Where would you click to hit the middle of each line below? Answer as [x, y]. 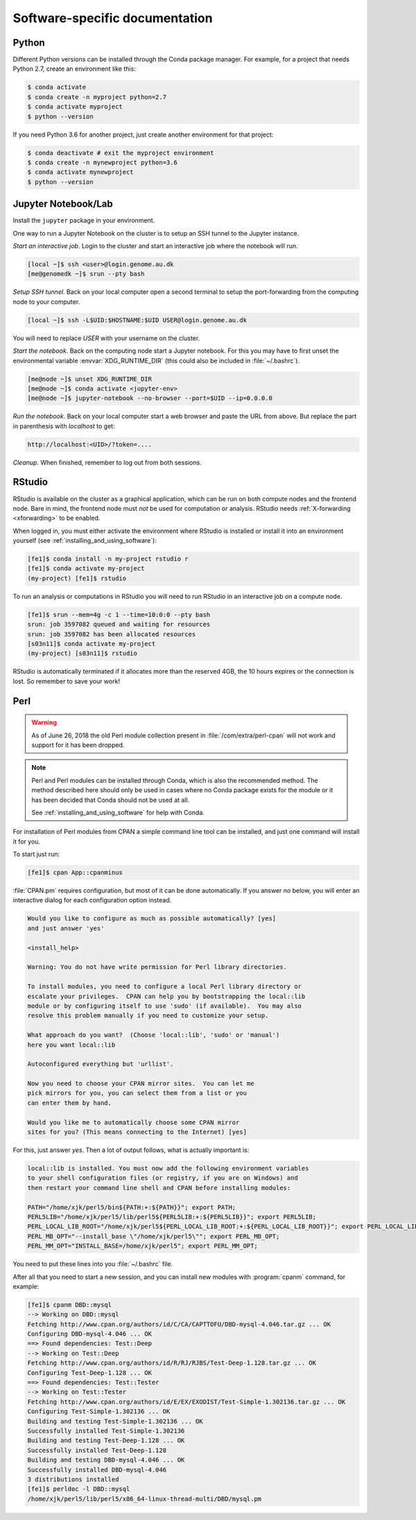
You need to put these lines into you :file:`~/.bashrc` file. [93, 1264]
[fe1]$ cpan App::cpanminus [75, 873]
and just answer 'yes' [66, 928]
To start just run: [36, 854]
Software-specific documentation [113, 18]
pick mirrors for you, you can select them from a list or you [137, 1093]
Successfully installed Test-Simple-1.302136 [106, 1431]
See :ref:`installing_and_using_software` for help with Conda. [118, 812]
